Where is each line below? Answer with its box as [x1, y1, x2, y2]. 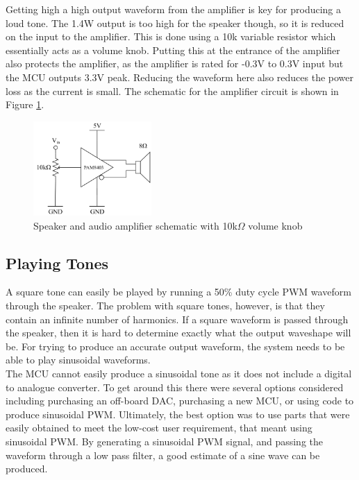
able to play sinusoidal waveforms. [6, 352, 151, 367]
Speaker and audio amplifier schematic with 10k [33, 218, 237, 232]
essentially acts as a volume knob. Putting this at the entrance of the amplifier [6, 42, 340, 57]
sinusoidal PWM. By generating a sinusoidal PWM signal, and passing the [6, 434, 323, 448]
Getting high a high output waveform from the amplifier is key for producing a [6, 2, 342, 16]
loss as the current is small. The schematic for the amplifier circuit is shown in [6, 83, 339, 98]
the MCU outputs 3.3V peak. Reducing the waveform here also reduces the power [6, 69, 354, 84]
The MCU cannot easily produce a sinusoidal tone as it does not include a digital [6, 366, 352, 380]
